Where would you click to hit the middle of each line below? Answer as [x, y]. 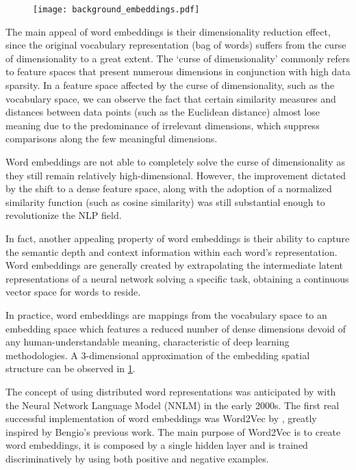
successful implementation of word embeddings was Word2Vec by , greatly [161, 418]
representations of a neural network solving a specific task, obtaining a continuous [177, 278]
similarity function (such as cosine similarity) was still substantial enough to [165, 201]
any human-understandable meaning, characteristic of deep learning [148, 342]
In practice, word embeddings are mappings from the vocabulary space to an [166, 314]
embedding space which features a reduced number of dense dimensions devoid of [176, 328]
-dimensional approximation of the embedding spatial [198, 355]
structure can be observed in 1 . [71, 368]
